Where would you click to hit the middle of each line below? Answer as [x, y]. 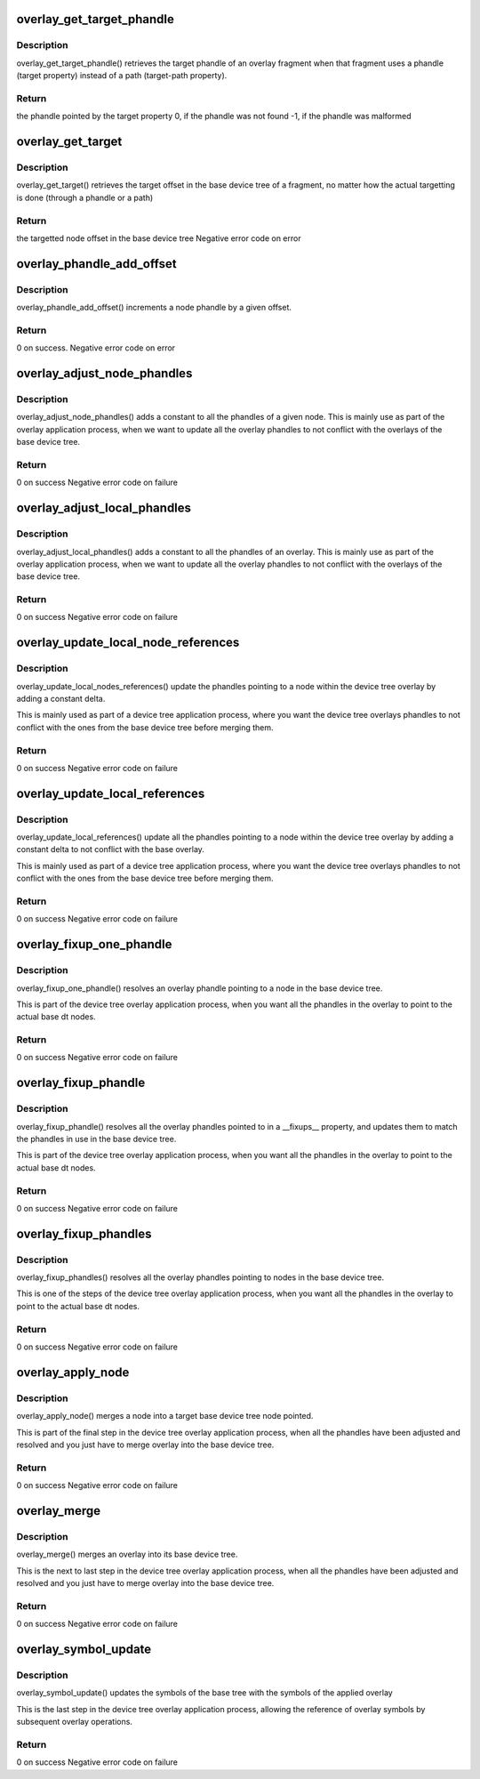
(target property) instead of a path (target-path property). [122, 76]
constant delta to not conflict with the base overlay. [110, 849]
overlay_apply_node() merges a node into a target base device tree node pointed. [165, 1416]
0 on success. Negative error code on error [96, 348]
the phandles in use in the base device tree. [96, 1139]
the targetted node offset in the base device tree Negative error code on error [159, 238]
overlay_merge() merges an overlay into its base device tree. [127, 1554]
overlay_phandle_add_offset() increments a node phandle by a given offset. [154, 308]
